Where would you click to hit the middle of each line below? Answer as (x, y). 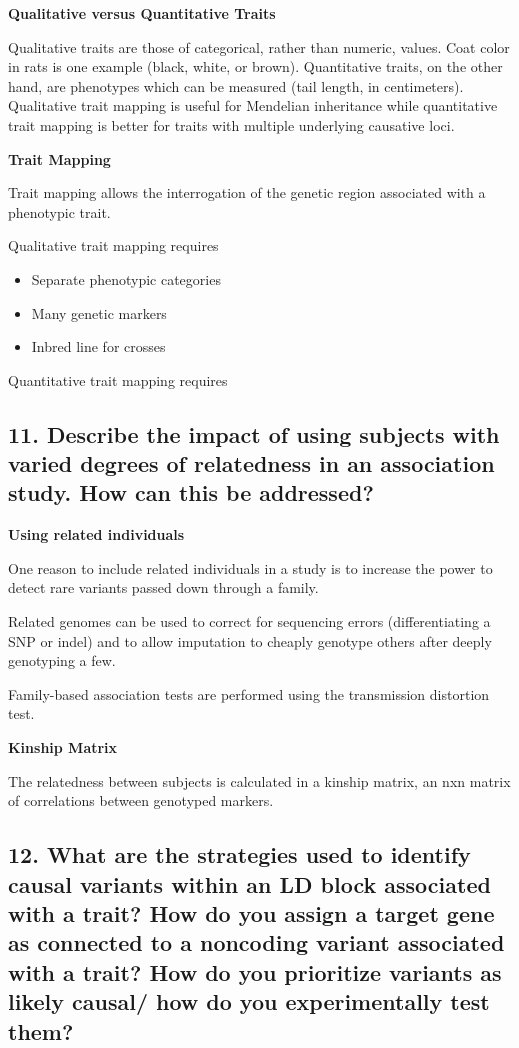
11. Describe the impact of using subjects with (254, 433)
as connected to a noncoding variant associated (256, 942)
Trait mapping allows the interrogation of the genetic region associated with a (247, 192)
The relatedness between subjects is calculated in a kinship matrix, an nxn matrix (259, 780)
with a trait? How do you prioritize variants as (255, 971)
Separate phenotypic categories (126, 278)
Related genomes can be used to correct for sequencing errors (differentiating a (249, 621)
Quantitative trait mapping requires (118, 379)
